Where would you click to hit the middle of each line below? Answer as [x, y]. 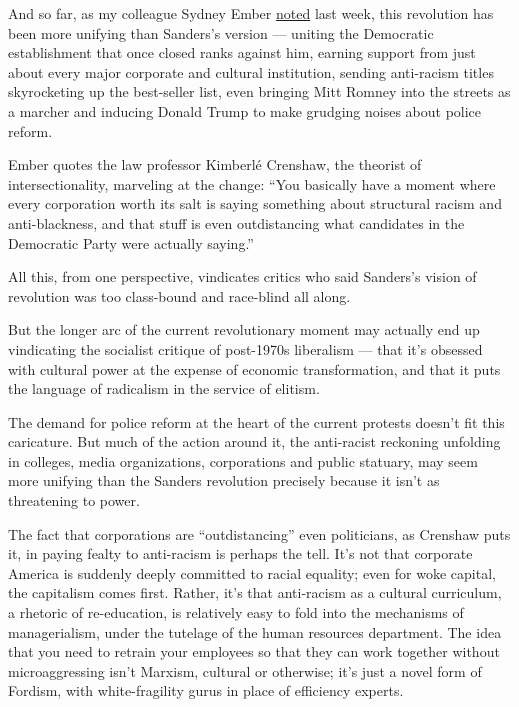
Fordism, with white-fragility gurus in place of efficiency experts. [206, 690]
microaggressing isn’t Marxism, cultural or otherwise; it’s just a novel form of [245, 670]
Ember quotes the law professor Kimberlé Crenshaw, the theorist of [215, 164]
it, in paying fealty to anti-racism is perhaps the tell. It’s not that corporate [240, 553]
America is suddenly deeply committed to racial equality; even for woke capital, [252, 572]
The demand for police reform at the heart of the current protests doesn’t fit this [256, 421]
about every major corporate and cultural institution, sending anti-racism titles [251, 71]
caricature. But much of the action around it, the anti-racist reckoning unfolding [254, 441]
